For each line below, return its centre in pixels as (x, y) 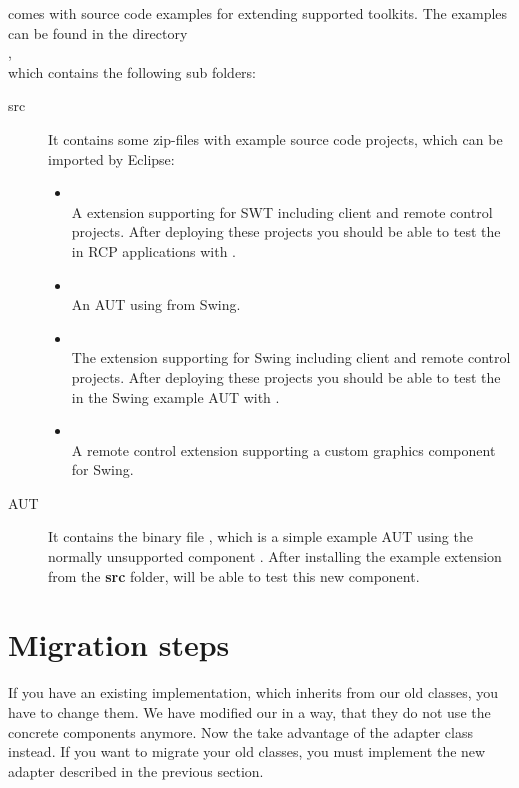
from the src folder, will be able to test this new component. (234, 575)
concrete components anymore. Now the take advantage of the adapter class (241, 731)
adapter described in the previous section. (136, 770)
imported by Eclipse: (111, 158)
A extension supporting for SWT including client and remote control (282, 211)
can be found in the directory (98, 32)
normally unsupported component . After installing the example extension (275, 556)
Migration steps (119, 644)
